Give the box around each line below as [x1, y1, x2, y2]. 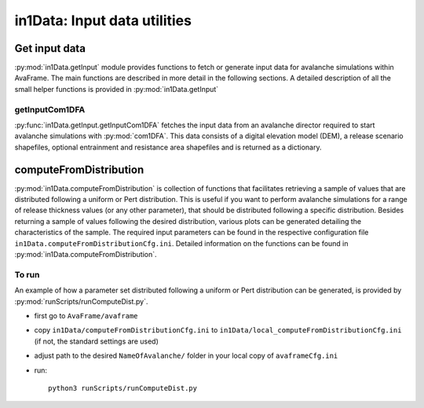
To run [14, 269, 40, 280]
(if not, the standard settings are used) [34, 336, 159, 346]
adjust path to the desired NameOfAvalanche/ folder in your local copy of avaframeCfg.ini [34, 351, 338, 361]
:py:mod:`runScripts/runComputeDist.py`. [14, 296, 148, 306]
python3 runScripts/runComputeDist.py [48, 384, 198, 392]
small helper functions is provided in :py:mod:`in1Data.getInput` [14, 84, 219, 94]
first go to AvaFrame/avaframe [34, 311, 138, 320]
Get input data [14, 42, 86, 55]
